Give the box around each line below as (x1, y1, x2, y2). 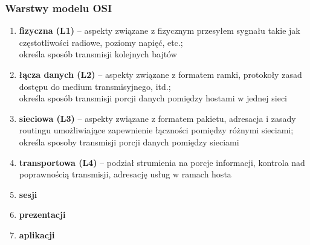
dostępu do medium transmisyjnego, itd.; (19, 80, 171, 92)
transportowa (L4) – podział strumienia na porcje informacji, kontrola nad (19, 156, 305, 168)
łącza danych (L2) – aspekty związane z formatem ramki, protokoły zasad (19, 68, 302, 80)
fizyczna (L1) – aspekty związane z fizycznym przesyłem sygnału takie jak (19, 24, 300, 37)
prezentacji (19, 208, 66, 221)
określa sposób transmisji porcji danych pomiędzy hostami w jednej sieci (19, 92, 288, 104)
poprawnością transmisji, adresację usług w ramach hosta (19, 168, 231, 180)
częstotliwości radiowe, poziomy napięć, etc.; (19, 36, 183, 48)
